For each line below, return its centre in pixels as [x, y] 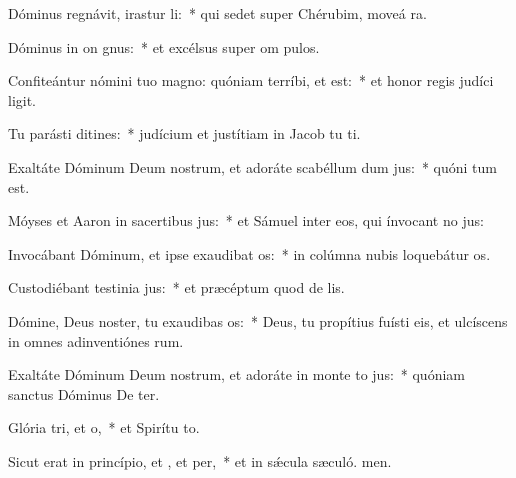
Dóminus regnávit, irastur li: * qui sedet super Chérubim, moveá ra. [217, 13]
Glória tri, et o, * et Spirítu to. [104, 427]
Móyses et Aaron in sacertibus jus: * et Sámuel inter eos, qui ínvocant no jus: [246, 220]
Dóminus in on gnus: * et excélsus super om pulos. [164, 46]
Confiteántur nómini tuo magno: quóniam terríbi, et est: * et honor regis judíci [251, 80]
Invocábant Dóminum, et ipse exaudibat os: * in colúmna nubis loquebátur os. [249, 253]
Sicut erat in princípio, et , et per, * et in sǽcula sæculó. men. [200, 460]
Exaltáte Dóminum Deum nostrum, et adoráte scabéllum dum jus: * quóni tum [252, 166]
